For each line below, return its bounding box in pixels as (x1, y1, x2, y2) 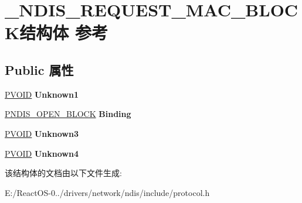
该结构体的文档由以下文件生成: (5, 167, 122, 179)
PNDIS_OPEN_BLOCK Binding (5, 108, 131, 120)
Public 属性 (5, 60, 74, 78)
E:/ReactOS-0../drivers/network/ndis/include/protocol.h (5, 186, 210, 198)
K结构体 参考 (5, 20, 108, 44)
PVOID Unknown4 (5, 147, 79, 159)
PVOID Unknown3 (5, 127, 79, 139)
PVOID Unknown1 (5, 88, 79, 100)
